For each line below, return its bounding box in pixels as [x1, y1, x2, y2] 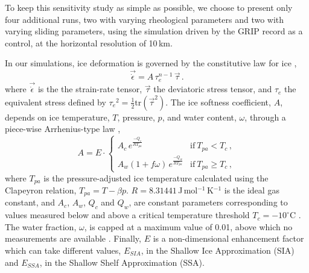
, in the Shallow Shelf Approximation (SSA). [39, 256, 205, 268]
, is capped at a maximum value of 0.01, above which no [84, 220, 293, 233]
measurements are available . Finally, [5, 232, 141, 245]
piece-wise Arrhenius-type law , [5, 122, 121, 135]
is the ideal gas [224, 184, 279, 196]
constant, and [5, 196, 55, 209]
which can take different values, [5, 244, 121, 257]
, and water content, [162, 110, 237, 123]
